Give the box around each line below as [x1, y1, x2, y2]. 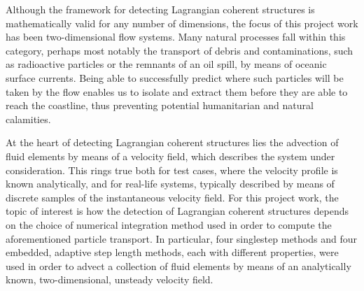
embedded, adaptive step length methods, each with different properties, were [6, 245, 339, 260]
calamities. [6, 111, 51, 126]
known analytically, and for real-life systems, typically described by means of [6, 176, 335, 191]
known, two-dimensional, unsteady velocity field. [6, 272, 213, 287]
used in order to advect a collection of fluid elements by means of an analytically [6, 258, 351, 273]
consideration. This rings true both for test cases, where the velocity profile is [6, 162, 338, 177]
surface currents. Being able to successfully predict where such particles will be [6, 70, 344, 85]
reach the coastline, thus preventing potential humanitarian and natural [6, 98, 314, 113]
